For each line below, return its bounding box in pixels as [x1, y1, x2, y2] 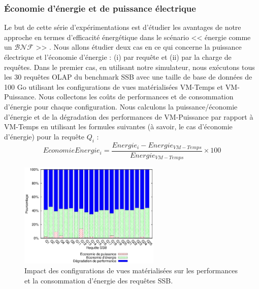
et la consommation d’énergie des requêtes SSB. [24, 275, 173, 285]
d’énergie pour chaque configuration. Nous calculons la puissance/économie [4, 101, 238, 112]
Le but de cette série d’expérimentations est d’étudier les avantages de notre [4, 22, 241, 32]
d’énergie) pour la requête [4, 131, 85, 141]
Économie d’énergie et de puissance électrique [4, 2, 196, 14]
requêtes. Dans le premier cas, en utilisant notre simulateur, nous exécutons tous [4, 61, 255, 72]
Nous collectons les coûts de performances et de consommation [39, 91, 234, 102]
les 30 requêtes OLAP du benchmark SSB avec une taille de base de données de [4, 71, 252, 82]
